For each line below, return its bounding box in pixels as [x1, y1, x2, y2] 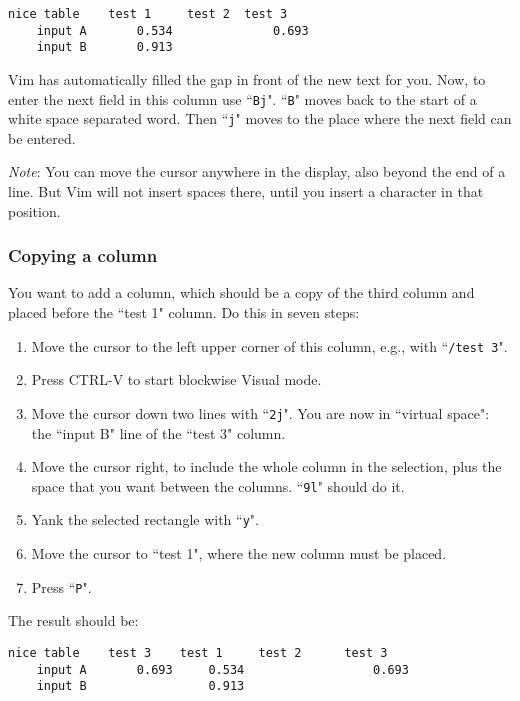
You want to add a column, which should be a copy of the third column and [8, 282, 475, 303]
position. [8, 200, 61, 221]
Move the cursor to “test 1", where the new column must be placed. [31, 543, 447, 564]
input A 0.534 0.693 [36, 23, 309, 38]
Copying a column [8, 243, 158, 268]
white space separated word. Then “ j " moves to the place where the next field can [8, 108, 512, 129]
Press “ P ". [31, 576, 92, 597]
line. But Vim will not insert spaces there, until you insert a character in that [8, 181, 484, 202]
